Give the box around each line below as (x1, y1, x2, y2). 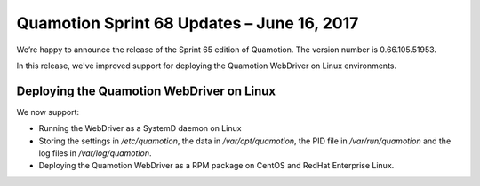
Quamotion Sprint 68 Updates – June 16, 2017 (16, 13, 359, 33)
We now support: (16, 106, 80, 117)
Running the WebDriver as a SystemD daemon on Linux (38, 123, 242, 134)
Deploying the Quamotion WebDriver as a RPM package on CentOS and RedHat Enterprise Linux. (38, 160, 395, 171)
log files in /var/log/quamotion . (38, 148, 152, 159)
